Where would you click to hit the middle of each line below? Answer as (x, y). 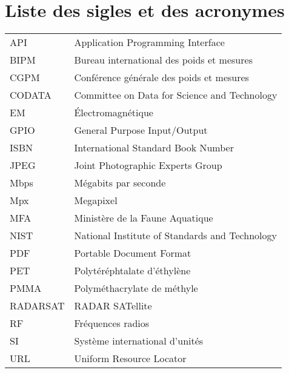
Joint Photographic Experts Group (148, 165)
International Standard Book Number (154, 148)
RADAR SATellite (113, 306)
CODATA (31, 95)
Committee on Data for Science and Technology (176, 95)
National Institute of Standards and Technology (175, 236)
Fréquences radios (112, 323)
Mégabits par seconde (120, 183)
